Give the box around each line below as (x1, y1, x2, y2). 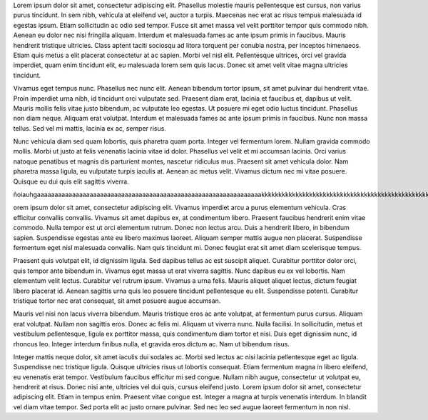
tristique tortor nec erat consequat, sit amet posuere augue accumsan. (13, 296, 221, 305)
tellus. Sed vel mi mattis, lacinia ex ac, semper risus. (13, 124, 167, 132)
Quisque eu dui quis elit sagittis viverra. (13, 177, 130, 186)
